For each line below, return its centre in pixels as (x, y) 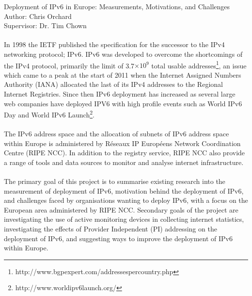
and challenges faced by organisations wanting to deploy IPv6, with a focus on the (126, 200)
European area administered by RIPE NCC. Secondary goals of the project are (121, 209)
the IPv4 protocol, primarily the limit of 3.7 (69, 65)
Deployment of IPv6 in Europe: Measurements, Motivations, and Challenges (117, 6)
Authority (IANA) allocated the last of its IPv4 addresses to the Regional (113, 84)
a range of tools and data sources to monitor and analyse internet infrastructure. (124, 162)
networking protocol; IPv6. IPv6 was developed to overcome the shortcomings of (123, 54)
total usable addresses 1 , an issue (199, 65)
